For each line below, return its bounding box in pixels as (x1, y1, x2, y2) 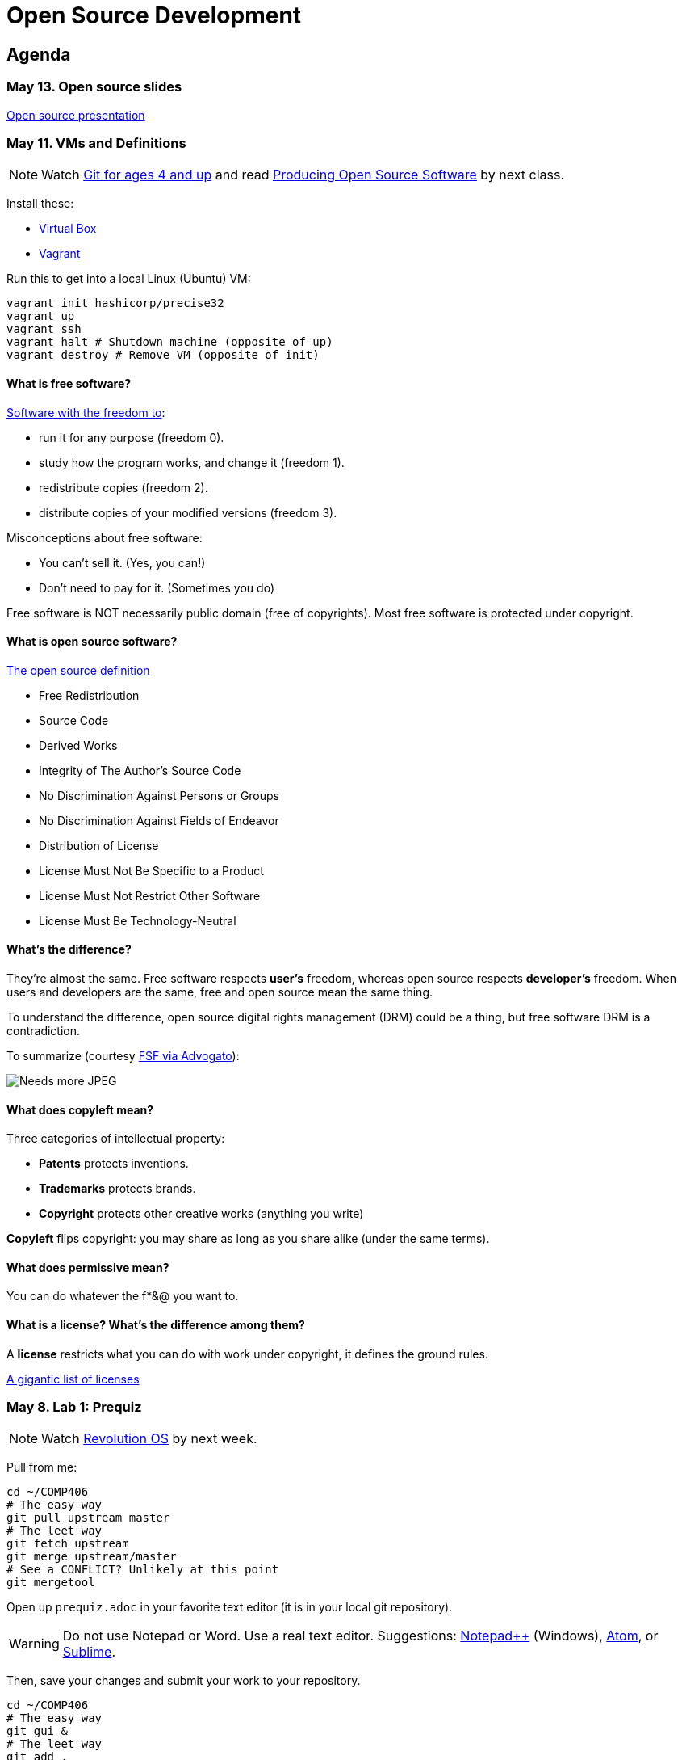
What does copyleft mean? (6, 1102, 154, 1117)
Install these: (6, 196, 74, 211)
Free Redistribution (39, 688, 140, 702)
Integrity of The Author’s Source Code (39, 763, 241, 777)
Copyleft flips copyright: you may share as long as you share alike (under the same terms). (6, 1232, 490, 1246)
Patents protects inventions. (39, 1156, 189, 1171)
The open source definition (6, 663, 150, 677)
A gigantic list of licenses (6, 1371, 140, 1386)
